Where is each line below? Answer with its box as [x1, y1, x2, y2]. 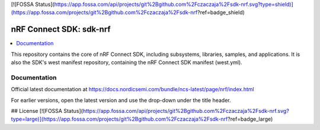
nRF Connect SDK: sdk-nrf [11, 24, 111, 35]
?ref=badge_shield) [197, 9, 245, 16]
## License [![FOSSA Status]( [11, 108, 83, 114]
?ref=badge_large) [227, 115, 273, 123]
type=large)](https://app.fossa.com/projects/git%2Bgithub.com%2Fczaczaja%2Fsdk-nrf [11, 115, 228, 123]
